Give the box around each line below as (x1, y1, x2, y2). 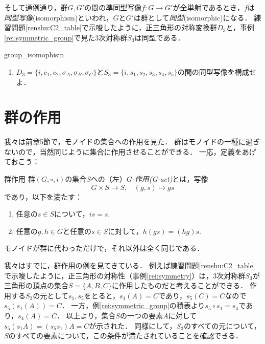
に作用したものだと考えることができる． (111, 280, 248, 291)
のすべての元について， (183, 320, 261, 331)
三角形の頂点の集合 (4, 280, 68, 291)
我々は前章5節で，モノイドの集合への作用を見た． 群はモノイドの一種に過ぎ (4, 136, 260, 147)
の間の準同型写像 (84, 2, 142, 12)
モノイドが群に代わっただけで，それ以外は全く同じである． (4, 243, 204, 253)
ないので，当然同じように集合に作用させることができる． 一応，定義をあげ (4, 146, 256, 157)
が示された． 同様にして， (89, 320, 177, 331)
